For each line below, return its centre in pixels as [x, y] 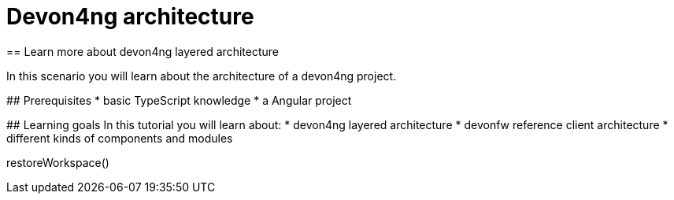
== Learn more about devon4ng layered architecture [143, 51]
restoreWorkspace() [58, 162]
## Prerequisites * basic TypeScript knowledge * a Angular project [179, 100]
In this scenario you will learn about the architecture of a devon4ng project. [202, 76]
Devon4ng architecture [130, 17]
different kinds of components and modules [120, 138]
